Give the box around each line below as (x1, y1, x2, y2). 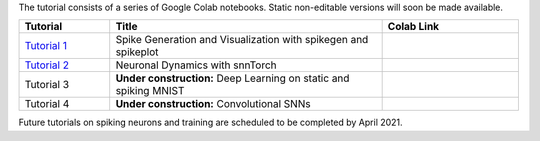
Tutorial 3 (24, 78, 70, 92)
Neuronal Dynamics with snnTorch (115, 58, 277, 72)
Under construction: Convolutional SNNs (115, 97, 311, 111)
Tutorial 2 (24, 58, 70, 72)
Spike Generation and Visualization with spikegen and (115, 33, 369, 47)
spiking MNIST (115, 84, 185, 98)
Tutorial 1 (24, 39, 67, 53)
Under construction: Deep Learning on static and (115, 71, 350, 85)
